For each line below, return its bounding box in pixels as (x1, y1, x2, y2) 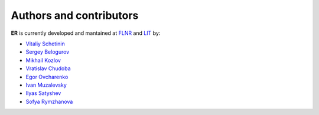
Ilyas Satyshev (25, 90, 61, 97)
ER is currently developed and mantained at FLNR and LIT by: (11, 29, 161, 37)
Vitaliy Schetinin (25, 40, 65, 47)
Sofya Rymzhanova (25, 98, 73, 105)
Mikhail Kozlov (25, 57, 61, 64)
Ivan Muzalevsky (25, 81, 67, 88)
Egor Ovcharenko (25, 73, 69, 80)
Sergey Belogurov (25, 48, 70, 55)
